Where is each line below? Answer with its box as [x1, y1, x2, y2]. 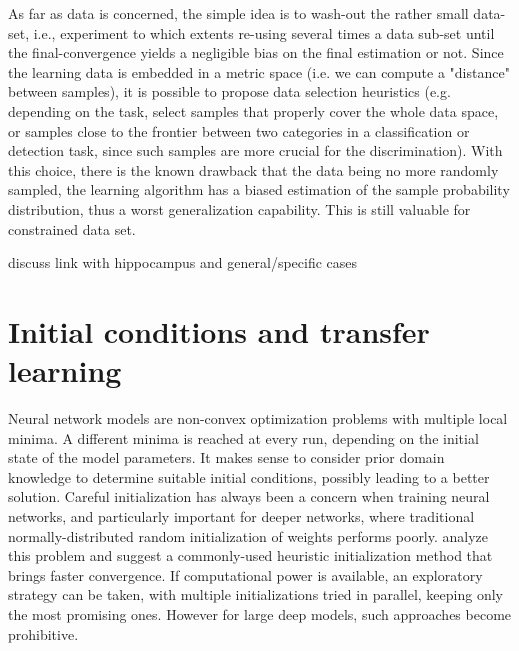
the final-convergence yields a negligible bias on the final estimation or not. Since [8, 42, 504, 63]
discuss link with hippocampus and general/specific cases [8, 252, 358, 273]
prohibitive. [8, 623, 79, 644]
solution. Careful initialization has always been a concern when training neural [8, 486, 490, 507]
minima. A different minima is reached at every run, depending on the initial [8, 427, 479, 448]
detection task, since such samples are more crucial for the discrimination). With [8, 140, 503, 161]
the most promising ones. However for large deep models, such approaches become [8, 603, 512, 624]
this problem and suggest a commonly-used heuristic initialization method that [8, 545, 493, 566]
